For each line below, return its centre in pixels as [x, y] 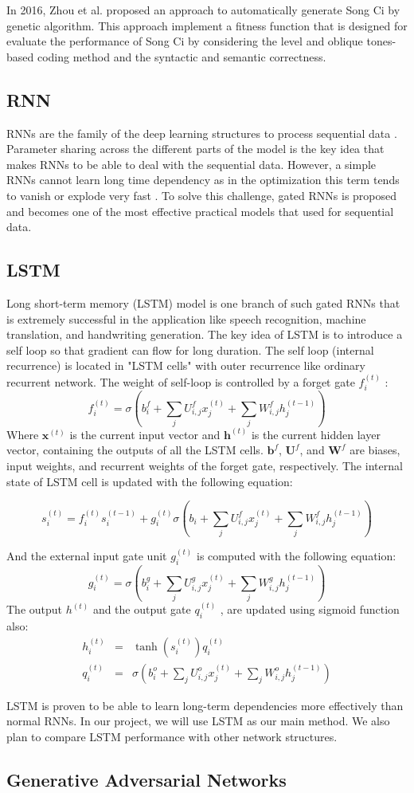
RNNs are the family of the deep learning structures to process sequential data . [202, 133]
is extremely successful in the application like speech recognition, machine [186, 318]
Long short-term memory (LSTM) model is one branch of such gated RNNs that [203, 302]
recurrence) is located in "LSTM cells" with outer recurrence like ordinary [186, 365]
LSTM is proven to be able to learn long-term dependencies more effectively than [205, 705]
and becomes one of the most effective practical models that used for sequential [200, 211]
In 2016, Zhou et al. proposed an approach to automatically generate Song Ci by [203, 10]
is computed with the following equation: [296, 556]
